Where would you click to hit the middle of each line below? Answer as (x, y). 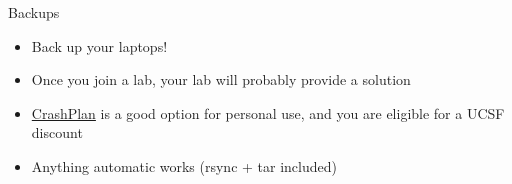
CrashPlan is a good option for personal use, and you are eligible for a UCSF (268, 112)
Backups (34, 12)
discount (57, 132)
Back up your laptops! (99, 45)
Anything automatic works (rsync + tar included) (184, 165)
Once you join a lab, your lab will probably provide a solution (221, 79)
